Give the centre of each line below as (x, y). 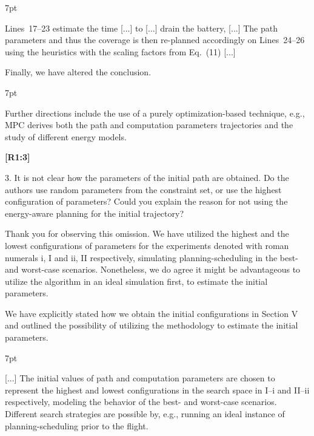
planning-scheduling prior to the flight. (77, 425)
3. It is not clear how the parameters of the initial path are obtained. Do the (147, 177)
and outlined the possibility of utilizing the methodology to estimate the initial (152, 325)
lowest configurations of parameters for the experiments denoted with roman (147, 245)
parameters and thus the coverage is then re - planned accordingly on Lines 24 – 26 (155, 40)
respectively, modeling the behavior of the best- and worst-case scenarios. (141, 402)
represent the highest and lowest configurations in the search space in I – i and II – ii (157, 390)
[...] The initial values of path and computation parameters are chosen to (140, 378)
